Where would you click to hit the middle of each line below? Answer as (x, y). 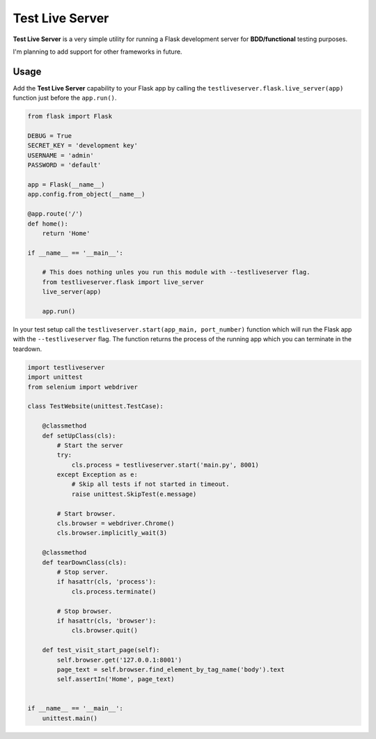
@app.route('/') (55, 214)
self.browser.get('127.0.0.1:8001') (119, 660)
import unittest (55, 377)
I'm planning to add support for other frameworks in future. (97, 52)
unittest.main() (70, 718)
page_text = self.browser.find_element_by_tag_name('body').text (171, 669)
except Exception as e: (97, 475)
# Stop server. (83, 572)
